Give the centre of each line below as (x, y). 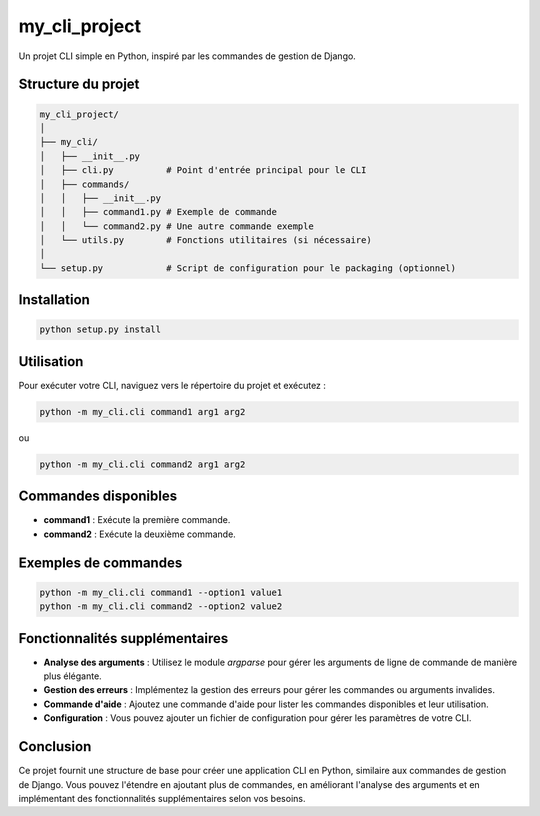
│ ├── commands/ (84, 184)
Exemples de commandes (100, 562)
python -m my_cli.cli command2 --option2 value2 (161, 606)
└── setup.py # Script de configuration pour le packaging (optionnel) (248, 268)
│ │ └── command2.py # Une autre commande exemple (176, 226)
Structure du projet (79, 84)
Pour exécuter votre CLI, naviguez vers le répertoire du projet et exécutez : (172, 385)
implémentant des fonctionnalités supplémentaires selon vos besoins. (162, 798)
